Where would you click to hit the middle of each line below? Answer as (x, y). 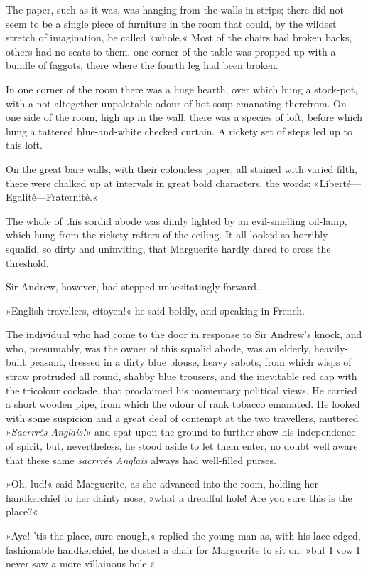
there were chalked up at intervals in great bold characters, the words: (158, 183)
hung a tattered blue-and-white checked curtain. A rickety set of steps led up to (179, 131)
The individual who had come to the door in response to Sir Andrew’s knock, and (184, 334)
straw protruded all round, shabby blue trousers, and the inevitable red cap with (182, 376)
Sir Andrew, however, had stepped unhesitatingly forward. (133, 286)
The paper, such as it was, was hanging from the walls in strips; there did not (175, 9)
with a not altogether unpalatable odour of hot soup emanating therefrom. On (176, 103)
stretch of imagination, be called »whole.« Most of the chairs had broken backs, (179, 37)
